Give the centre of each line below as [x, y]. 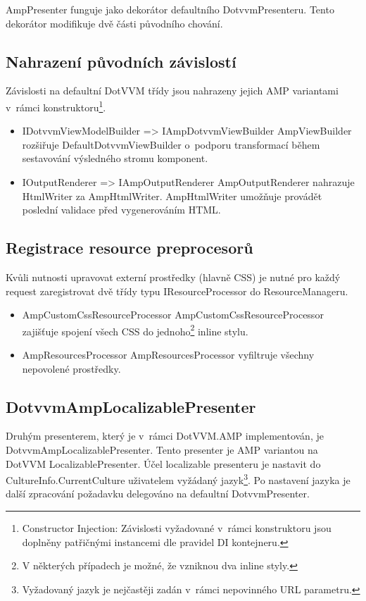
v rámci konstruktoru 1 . [56, 106]
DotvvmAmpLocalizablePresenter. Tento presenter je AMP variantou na [162, 450]
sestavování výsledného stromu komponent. [115, 158]
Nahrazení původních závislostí [121, 61]
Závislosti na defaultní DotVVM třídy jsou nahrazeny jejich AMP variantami [172, 91]
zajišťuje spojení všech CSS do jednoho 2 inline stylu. [135, 330]
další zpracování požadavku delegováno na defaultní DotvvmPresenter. [158, 494]
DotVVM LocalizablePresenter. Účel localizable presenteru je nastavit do [163, 463]
